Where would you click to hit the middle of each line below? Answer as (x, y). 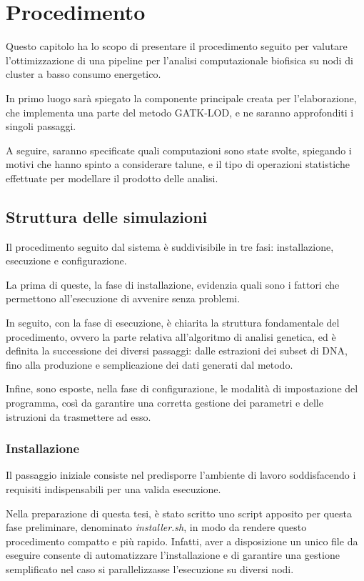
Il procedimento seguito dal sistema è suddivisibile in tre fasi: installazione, (170, 246)
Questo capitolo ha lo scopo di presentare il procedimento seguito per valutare (177, 46)
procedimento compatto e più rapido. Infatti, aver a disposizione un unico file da (182, 541)
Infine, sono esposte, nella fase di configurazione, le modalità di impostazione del (182, 388)
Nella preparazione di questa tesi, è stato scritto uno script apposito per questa (179, 513)
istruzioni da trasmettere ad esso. (79, 416)
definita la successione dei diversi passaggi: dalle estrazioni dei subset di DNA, (177, 351)
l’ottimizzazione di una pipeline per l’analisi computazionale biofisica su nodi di (180, 60)
